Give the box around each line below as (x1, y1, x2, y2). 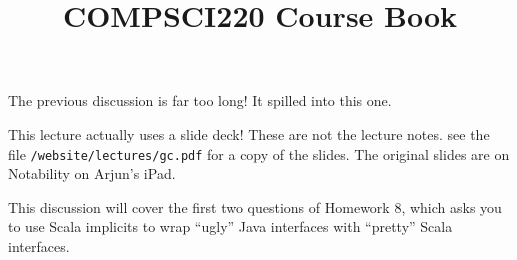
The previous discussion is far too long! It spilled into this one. (8, 90, 392, 111)
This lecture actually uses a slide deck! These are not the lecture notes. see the (8, 123, 490, 144)
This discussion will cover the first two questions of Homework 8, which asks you (8, 196, 502, 217)
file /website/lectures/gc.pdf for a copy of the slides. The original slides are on (8, 143, 510, 164)
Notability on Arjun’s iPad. (8, 163, 176, 184)
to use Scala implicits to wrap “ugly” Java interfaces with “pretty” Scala (8, 216, 453, 237)
